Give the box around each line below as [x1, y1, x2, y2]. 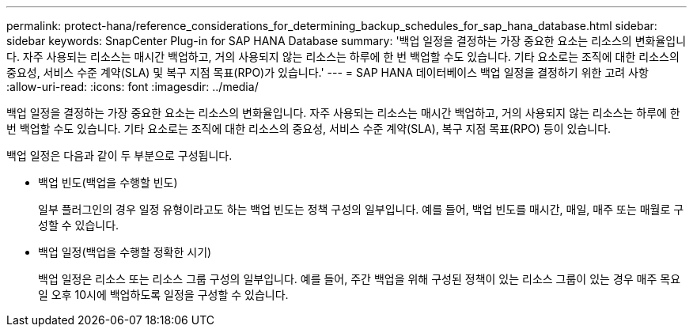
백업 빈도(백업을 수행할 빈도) [38, 176, 178, 189]
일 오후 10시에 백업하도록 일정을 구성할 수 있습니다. [38, 288, 289, 301]
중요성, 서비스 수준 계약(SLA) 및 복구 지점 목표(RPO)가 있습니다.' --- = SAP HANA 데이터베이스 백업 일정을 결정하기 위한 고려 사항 [6, 66, 649, 79]
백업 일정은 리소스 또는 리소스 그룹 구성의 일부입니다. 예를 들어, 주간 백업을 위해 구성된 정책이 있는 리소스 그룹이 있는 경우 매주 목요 [38, 272, 681, 286]
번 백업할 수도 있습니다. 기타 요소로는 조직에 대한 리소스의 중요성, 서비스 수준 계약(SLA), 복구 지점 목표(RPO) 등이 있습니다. [6, 122, 612, 135]
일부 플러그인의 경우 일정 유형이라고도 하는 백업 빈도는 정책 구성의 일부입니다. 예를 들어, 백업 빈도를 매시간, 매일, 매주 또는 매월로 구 [38, 202, 684, 216]
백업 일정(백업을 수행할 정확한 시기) [38, 245, 212, 259]
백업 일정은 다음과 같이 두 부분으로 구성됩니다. [6, 149, 233, 162]
